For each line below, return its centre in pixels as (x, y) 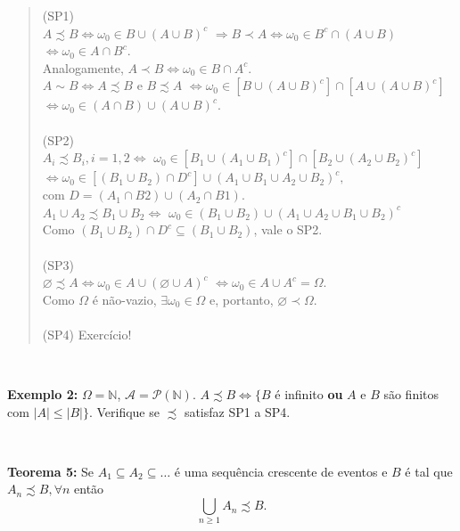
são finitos (411, 394)
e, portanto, (242, 299)
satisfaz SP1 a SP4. (237, 411)
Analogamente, (83, 67)
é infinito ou (309, 394)
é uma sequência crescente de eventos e (281, 471)
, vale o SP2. (288, 229)
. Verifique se (124, 411)
